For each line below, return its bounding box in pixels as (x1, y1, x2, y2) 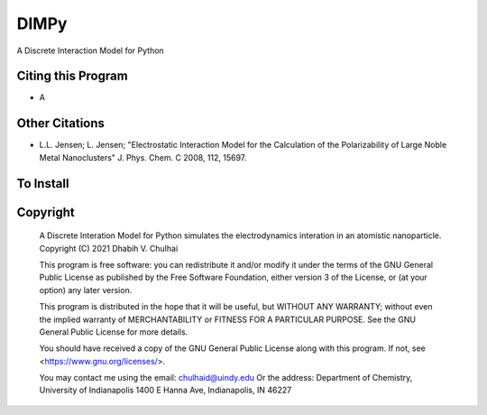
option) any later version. (39, 284, 133, 295)
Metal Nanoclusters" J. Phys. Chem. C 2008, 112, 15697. (39, 152, 247, 162)
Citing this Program (16, 69, 128, 84)
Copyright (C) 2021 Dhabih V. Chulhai (39, 243, 179, 254)
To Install (16, 176, 69, 191)
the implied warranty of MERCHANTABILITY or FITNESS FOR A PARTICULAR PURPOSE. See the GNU (39, 314, 417, 325)
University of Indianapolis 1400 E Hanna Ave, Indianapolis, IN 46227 (39, 384, 292, 396)
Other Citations (16, 115, 106, 131)
